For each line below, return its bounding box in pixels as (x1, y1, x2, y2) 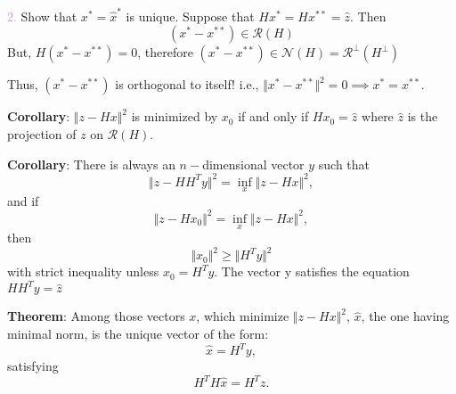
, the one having (361, 307, 450, 325)
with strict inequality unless (7, 262, 159, 281)
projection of (7, 124, 77, 143)
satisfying (7, 357, 59, 374)
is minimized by (131, 107, 218, 126)
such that (318, 154, 370, 173)
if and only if (238, 107, 309, 126)
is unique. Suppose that (126, 6, 255, 25)
